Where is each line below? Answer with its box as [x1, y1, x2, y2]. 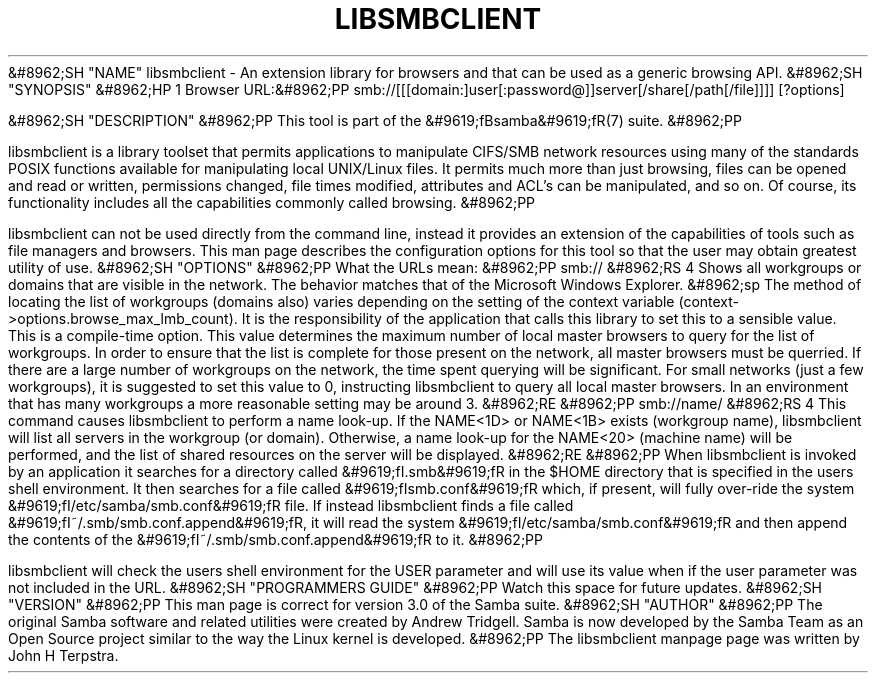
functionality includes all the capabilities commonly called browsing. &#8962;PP [8, 193, 536, 211]
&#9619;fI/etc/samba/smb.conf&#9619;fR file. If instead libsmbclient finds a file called [8, 496, 574, 514]
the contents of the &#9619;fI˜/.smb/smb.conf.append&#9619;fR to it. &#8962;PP [8, 530, 543, 548]
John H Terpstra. [8, 646, 119, 664]
